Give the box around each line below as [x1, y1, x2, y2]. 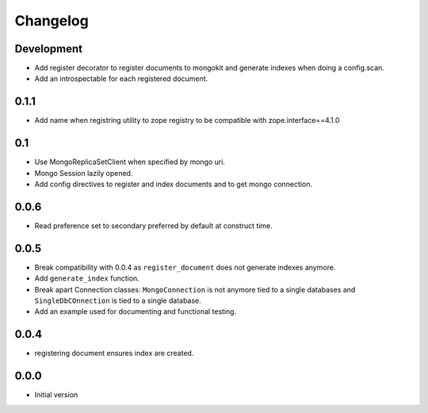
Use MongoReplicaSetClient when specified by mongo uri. [34, 157, 226, 166]
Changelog [14, 12, 89, 29]
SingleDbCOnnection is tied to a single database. [34, 296, 201, 305]
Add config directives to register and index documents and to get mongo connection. [34, 179, 313, 189]
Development [14, 42, 83, 55]
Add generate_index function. [34, 273, 140, 283]
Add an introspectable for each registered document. [34, 74, 208, 83]
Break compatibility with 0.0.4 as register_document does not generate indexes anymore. [34, 262, 336, 272]
